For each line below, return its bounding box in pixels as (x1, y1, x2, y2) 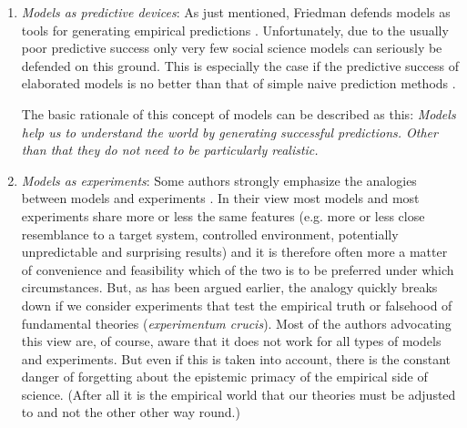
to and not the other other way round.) (21, 403, 240, 422)
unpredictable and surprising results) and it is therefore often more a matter (21, 242, 448, 261)
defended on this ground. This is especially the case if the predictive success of (21, 56, 459, 75)
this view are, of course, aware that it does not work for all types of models (21, 331, 442, 351)
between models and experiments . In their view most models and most (21, 189, 420, 208)
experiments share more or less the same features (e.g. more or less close (21, 206, 425, 225)
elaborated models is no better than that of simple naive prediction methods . (21, 74, 456, 93)
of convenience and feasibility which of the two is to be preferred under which (21, 260, 454, 279)
